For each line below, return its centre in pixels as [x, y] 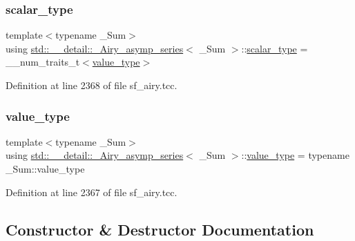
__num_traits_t [43, 62]
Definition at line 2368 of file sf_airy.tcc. [92, 85]
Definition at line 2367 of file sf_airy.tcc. [92, 192]
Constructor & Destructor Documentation [160, 229]
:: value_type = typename [295, 155]
